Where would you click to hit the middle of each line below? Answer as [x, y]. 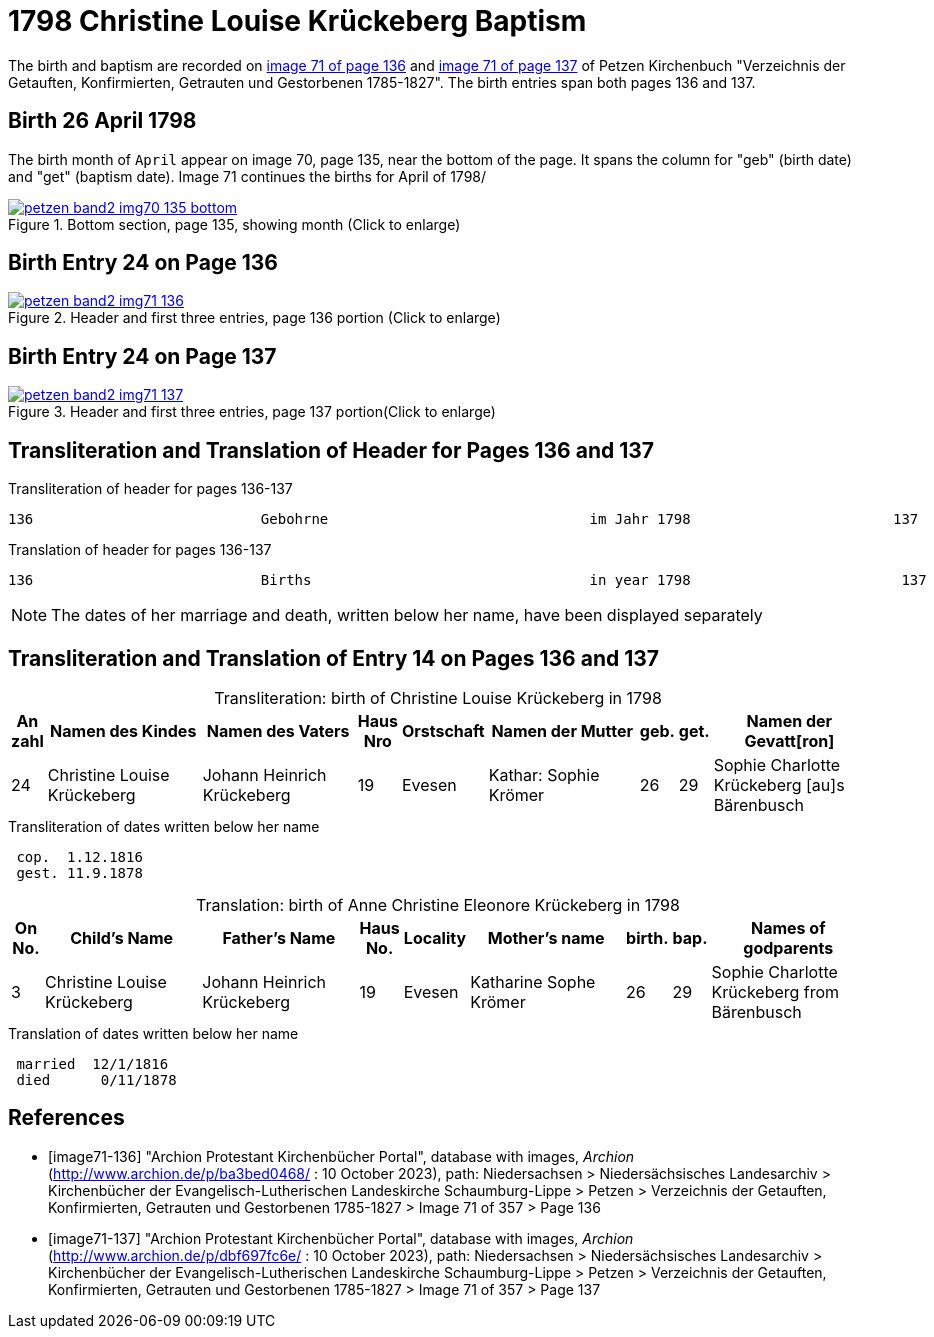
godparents [788, 947]
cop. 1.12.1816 [79, 856]
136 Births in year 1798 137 [467, 580]
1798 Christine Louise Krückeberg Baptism [297, 21]
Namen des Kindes [123, 730]
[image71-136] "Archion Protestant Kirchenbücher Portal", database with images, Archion [341, 1156]
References [66, 1118]
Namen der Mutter [562, 730]
